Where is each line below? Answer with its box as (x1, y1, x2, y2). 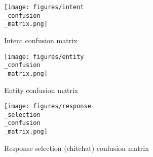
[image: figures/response (4, 103, 91, 110)
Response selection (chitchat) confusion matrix (4, 142, 149, 153)
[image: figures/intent (4, 4, 84, 11)
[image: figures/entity (4, 53, 84, 60)
